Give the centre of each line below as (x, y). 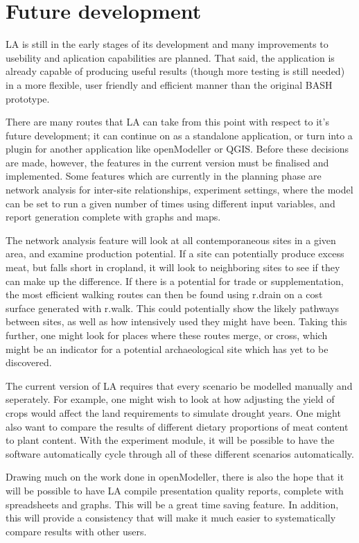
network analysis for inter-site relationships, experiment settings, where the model (179, 190)
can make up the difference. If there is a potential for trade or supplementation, (175, 281)
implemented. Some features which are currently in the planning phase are (164, 176)
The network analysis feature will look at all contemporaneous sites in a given (171, 240)
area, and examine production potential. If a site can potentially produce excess (175, 253)
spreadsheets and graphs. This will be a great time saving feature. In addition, (172, 504)
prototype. (28, 98)
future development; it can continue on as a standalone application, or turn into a (179, 135)
